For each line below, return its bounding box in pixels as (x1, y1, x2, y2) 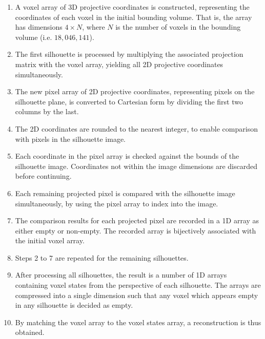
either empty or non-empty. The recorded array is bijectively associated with (15, 225, 256, 236)
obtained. (15, 327, 45, 337)
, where (82, 22, 105, 32)
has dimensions (15, 22, 63, 32)
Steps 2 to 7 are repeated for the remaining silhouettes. (15, 252, 189, 263)
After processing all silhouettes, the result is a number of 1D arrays (15, 269, 227, 280)
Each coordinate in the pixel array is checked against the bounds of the (15, 151, 239, 161)
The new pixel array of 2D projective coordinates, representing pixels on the (15, 86, 255, 97)
